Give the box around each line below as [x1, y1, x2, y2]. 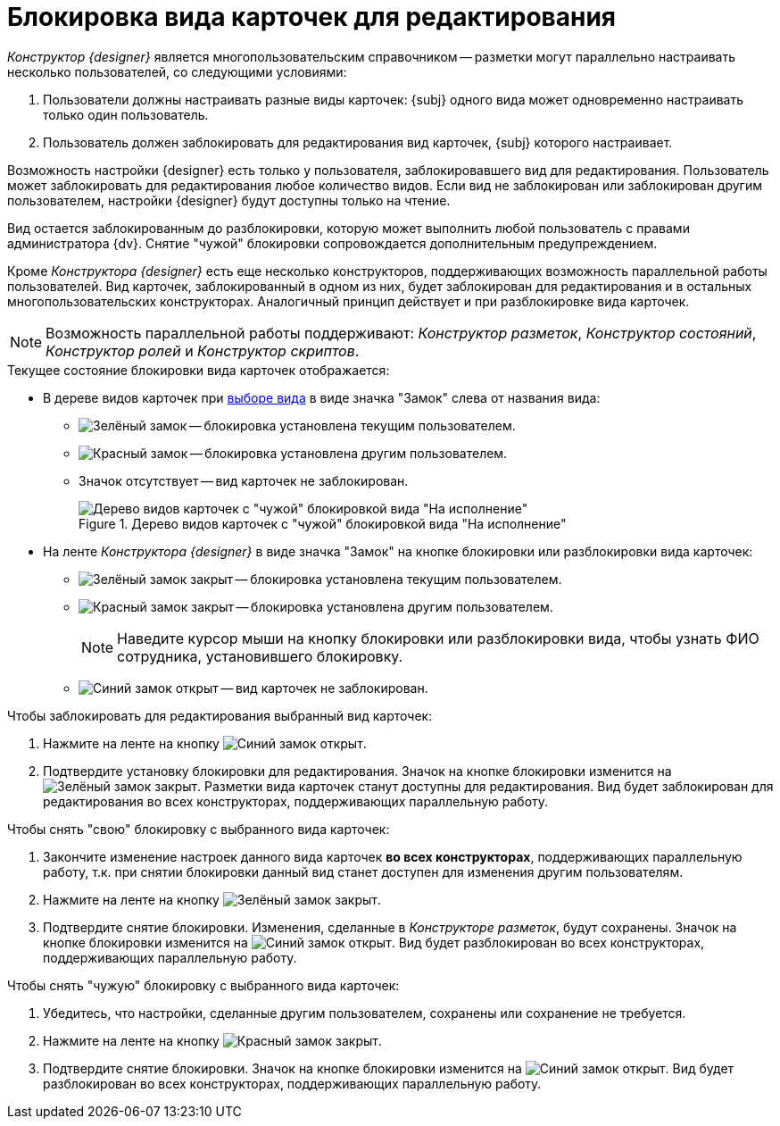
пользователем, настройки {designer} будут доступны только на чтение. [7, 192, 451, 208]
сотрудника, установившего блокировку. [117, 646, 403, 665]
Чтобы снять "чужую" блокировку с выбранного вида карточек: [7, 977, 400, 993]
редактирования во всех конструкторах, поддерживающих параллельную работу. [43, 793, 549, 809]
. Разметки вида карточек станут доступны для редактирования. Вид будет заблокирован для [197, 778, 774, 794]
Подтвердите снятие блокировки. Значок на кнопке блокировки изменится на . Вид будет [43, 1060, 734, 1076]
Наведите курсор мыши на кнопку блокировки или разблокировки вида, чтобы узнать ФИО [117, 629, 759, 647]
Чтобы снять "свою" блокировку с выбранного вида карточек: [7, 821, 390, 837]
